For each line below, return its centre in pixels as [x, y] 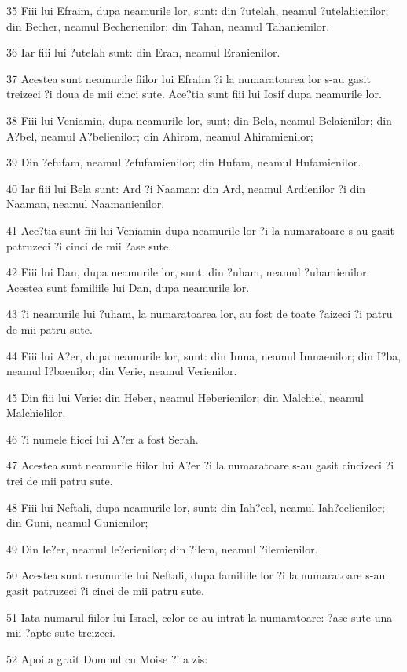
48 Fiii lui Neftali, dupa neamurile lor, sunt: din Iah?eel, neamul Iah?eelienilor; [196, 507]
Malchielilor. [36, 413]
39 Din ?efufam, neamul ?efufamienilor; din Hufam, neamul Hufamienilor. [184, 162]
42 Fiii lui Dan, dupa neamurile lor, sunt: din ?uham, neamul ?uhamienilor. [188, 272]
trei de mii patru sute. [60, 481]
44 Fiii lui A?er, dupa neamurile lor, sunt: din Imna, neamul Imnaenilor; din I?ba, [204, 355]
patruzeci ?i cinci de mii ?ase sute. [89, 245]
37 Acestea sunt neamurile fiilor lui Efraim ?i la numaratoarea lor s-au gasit [189, 78]
